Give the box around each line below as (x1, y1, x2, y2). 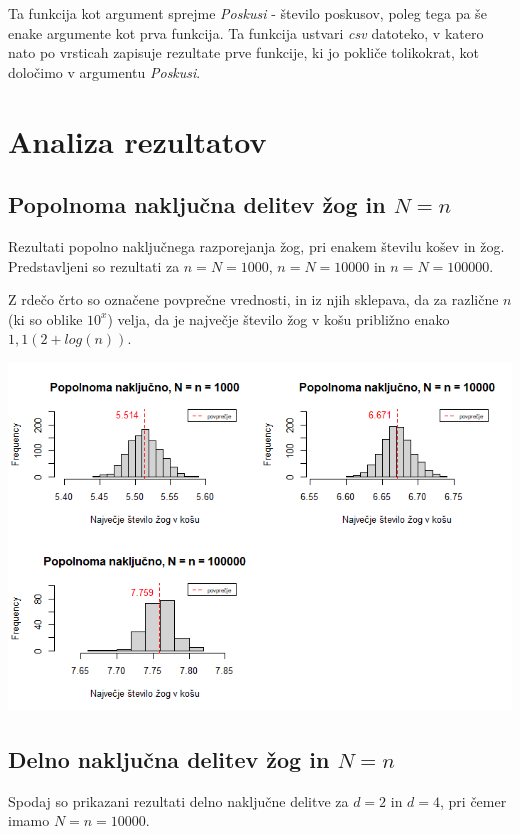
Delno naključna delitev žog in (8, 743, 330, 774)
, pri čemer (440, 790, 507, 811)
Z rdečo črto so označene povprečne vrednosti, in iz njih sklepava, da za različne (8, 289, 499, 310)
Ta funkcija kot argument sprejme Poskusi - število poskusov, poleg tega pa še (8, 3, 487, 23)
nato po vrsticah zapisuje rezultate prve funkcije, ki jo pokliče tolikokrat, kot (8, 42, 479, 63)
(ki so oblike (8, 308, 83, 329)
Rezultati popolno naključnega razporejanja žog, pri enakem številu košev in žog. (8, 235, 505, 256)
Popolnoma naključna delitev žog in (8, 189, 386, 220)
